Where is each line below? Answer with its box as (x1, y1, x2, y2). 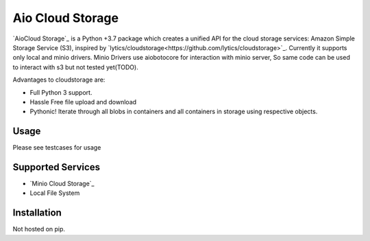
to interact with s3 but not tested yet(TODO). (12, 62, 138, 71)
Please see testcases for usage (12, 144, 101, 152)
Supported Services (12, 161, 101, 173)
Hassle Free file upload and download (29, 97, 137, 106)
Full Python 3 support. (29, 88, 92, 96)
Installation (12, 207, 62, 219)
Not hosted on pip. (12, 225, 65, 233)
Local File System (29, 189, 80, 197)
